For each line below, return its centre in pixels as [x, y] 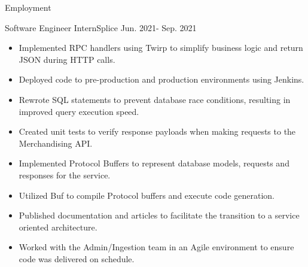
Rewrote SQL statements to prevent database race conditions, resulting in [155, 99]
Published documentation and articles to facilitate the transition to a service [159, 215]
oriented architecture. [58, 227]
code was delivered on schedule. [77, 258]
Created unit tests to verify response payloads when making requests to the [157, 131]
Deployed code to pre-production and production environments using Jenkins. [161, 79]
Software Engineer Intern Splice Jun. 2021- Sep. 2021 [101, 27]
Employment [28, 7]
